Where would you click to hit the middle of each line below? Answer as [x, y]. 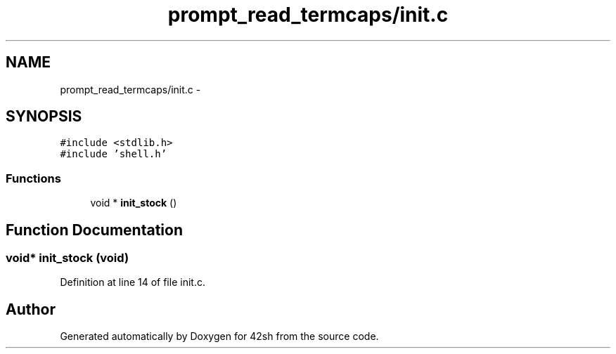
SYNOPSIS [44, 117]
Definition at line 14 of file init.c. [133, 282]
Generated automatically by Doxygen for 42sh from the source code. [219, 336]
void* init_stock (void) [68, 258]
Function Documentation [94, 230]
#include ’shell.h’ [114, 154]
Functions [33, 178]
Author [31, 309]
